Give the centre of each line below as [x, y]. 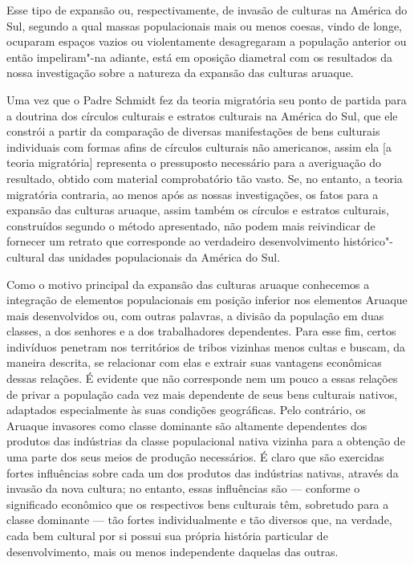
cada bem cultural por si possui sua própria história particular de [167, 535]
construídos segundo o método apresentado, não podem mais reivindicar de [191, 225]
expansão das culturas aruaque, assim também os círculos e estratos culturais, [198, 210]
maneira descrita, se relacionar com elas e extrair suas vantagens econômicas [194, 362]
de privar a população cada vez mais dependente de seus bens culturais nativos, [202, 394]
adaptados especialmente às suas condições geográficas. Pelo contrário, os [186, 410]
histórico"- [368, 241]
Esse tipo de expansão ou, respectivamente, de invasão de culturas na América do [207, 10]
